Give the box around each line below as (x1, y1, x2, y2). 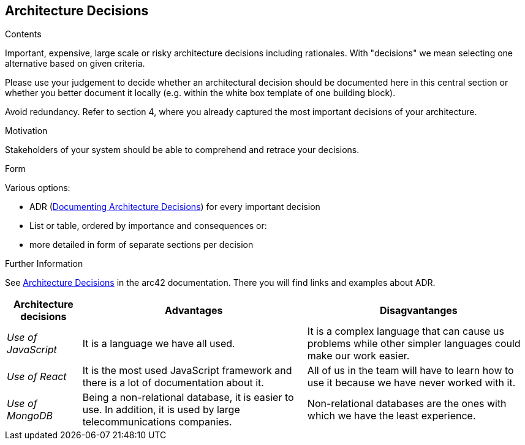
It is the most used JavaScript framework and (82, 364, 292, 377)
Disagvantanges (380, 304, 458, 317)
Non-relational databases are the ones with (307, 397, 507, 410)
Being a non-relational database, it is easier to (82, 391, 294, 404)
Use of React (7, 370, 67, 383)
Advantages (165, 304, 223, 317)
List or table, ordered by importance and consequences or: (29, 220, 267, 231)
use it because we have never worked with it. (307, 376, 516, 389)
